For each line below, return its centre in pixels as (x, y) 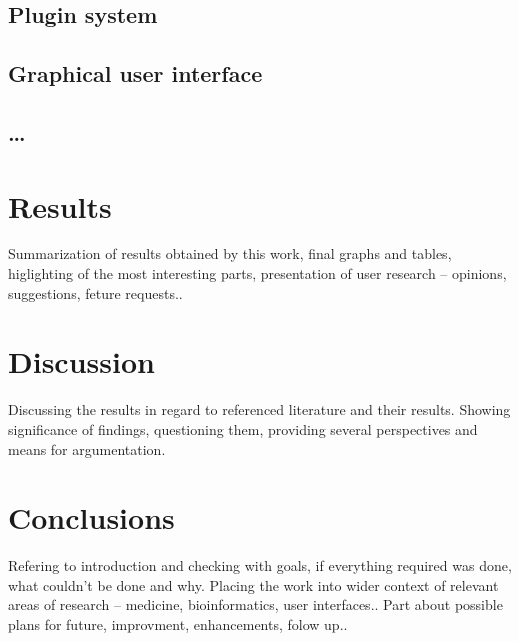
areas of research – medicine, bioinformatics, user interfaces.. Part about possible (255, 604)
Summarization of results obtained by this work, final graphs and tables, (230, 253)
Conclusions (91, 517)
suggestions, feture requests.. (95, 292)
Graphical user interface (135, 73)
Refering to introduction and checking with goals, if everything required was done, (260, 565)
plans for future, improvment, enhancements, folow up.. (178, 624)
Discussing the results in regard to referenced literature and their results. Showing (259, 409)
